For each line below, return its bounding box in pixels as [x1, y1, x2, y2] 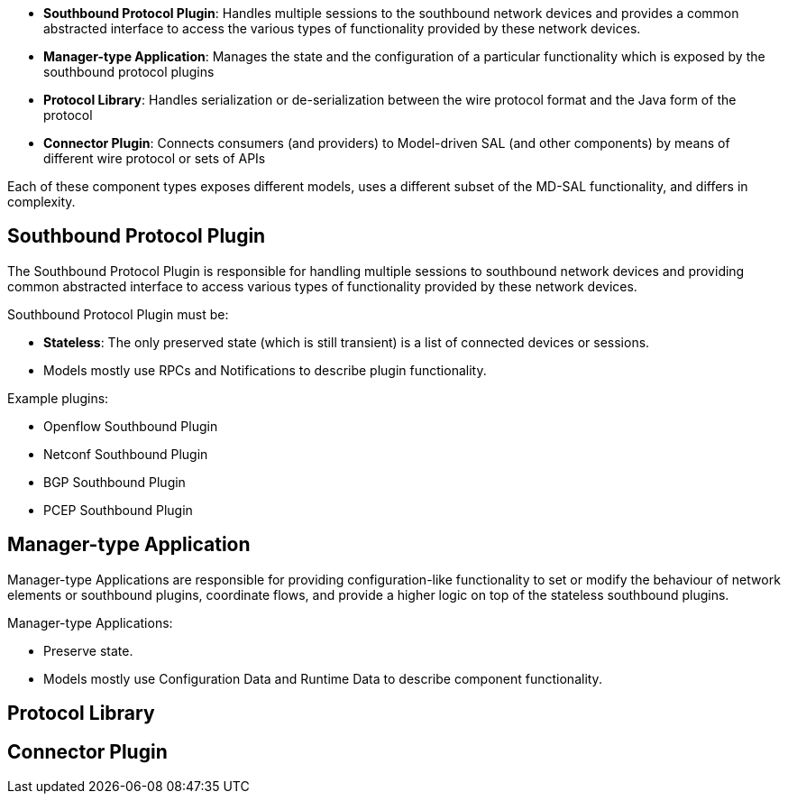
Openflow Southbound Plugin [43, 418, 218, 434]
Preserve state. [43, 642, 133, 658]
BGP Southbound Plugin [43, 474, 186, 490]
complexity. [7, 194, 76, 209]
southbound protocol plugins [43, 64, 215, 79]
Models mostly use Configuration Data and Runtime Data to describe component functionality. [43, 670, 602, 686]
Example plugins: [7, 390, 109, 406]
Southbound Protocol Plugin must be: [7, 306, 229, 322]
